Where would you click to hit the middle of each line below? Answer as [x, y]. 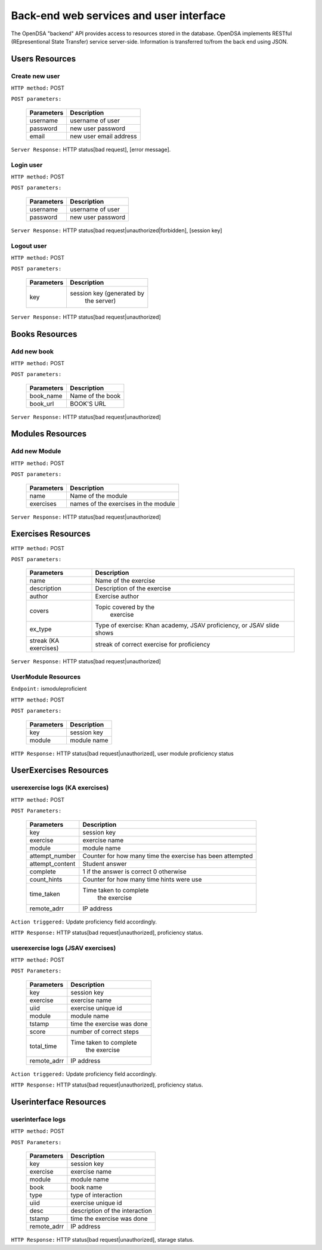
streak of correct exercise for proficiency [153, 645]
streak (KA [44, 641]
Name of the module [99, 495]
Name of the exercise [125, 581]
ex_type [41, 629]
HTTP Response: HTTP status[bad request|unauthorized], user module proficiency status [122, 753]
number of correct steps [105, 1032]
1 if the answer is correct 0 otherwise [135, 872]
